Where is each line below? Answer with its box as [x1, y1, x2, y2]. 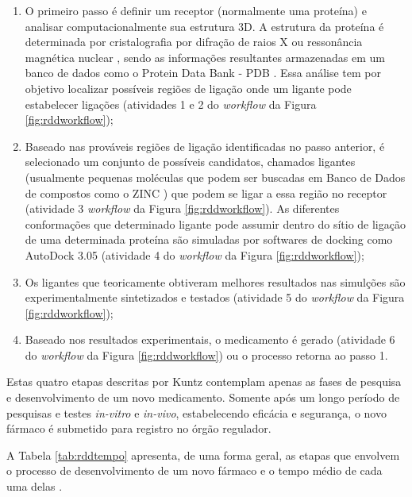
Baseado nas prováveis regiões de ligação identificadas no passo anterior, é [25, 137, 385, 154]
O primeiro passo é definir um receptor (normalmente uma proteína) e [25, 2, 367, 18]
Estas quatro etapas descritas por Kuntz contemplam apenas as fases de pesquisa [6, 373, 402, 390]
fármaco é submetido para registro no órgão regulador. [6, 420, 271, 437]
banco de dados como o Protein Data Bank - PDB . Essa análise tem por [25, 64, 381, 81]
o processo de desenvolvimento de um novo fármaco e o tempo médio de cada [6, 462, 383, 479]
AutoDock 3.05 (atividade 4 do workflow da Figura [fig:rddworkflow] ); [25, 246, 364, 263]
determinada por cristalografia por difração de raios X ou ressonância [25, 33, 363, 50]
